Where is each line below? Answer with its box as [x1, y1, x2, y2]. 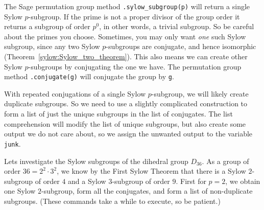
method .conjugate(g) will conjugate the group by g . [4, 71, 174, 82]
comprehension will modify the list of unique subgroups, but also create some [4, 118, 246, 129]
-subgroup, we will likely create [151, 88, 249, 99]
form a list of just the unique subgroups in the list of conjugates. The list [4, 108, 233, 119]
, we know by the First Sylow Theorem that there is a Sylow [57, 166, 246, 176]
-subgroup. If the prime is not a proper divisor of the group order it [28, 11, 240, 21]
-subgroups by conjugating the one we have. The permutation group [28, 61, 242, 72]
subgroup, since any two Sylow [4, 41, 100, 52]
